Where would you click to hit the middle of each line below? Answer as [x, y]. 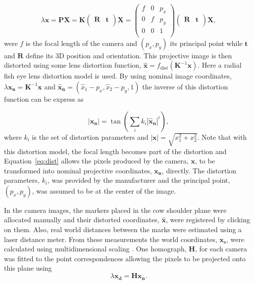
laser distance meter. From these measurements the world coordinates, [111, 239]
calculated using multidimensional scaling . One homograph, [95, 249]
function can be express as [44, 99]
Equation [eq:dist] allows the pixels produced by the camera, [96, 161]
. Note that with [222, 137]
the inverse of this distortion [185, 86]
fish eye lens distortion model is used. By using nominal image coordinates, [118, 76]
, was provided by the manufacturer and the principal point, [139, 180]
